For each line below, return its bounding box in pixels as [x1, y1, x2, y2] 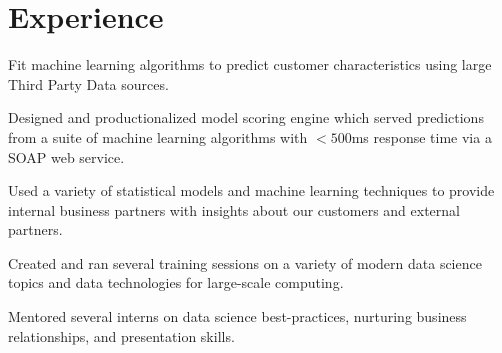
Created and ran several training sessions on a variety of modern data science [8, 252, 482, 273]
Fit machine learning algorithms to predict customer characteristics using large [8, 54, 492, 75]
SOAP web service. [8, 146, 125, 167]
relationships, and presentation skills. [8, 325, 235, 346]
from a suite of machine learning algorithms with [8, 126, 308, 147]
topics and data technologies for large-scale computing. [8, 272, 344, 293]
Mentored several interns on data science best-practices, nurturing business [8, 306, 467, 327]
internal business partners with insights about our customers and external [8, 199, 460, 220]
